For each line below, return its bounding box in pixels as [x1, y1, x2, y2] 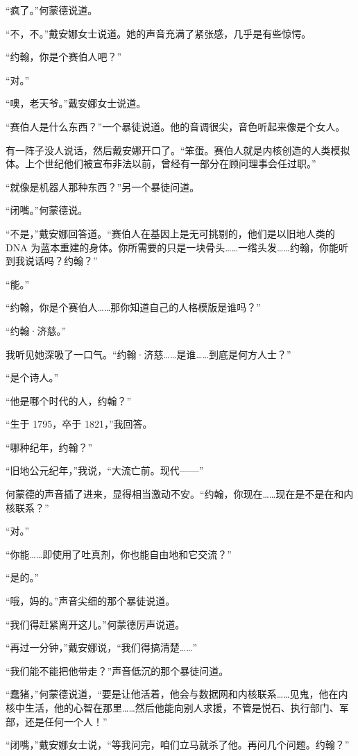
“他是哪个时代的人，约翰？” [6, 393, 132, 408]
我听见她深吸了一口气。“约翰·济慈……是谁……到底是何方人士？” [6, 346, 291, 361]
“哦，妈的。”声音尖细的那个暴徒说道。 [6, 594, 176, 608]
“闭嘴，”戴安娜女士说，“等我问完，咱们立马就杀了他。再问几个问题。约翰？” [6, 737, 350, 752]
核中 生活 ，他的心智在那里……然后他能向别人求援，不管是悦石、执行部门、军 [6, 700, 349, 714]
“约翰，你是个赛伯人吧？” [6, 49, 122, 64]
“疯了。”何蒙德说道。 [6, 3, 98, 17]
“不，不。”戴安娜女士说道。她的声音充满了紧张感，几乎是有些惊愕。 [6, 26, 312, 40]
